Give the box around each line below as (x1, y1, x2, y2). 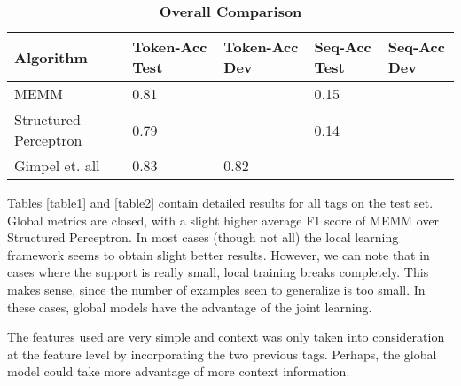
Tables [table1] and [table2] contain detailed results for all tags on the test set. (7, 193, 434, 211)
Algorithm (14, 46, 88, 67)
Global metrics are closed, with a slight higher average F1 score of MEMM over (7, 210, 440, 229)
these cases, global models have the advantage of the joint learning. (7, 297, 372, 316)
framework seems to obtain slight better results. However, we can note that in (7, 245, 430, 264)
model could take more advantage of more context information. (7, 362, 350, 381)
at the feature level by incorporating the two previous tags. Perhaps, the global (7, 344, 437, 363)
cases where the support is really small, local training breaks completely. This (7, 263, 429, 281)
